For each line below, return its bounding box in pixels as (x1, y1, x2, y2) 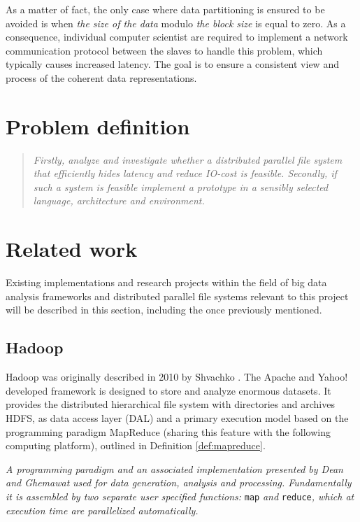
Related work (6, 234, 138, 263)
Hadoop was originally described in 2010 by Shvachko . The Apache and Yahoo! (6, 369, 348, 384)
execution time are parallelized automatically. (6, 502, 199, 517)
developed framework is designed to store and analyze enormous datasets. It (6, 383, 331, 397)
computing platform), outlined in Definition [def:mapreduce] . (6, 438, 266, 453)
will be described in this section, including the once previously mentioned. (6, 302, 322, 317)
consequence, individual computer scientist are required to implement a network (6, 29, 348, 44)
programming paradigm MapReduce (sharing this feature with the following (6, 424, 331, 439)
